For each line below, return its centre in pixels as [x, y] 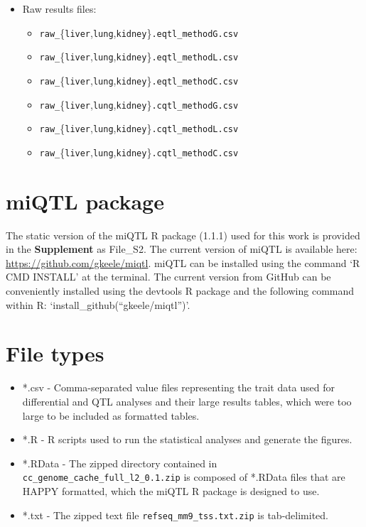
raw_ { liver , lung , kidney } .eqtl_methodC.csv [139, 80]
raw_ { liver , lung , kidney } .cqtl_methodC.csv [139, 152]
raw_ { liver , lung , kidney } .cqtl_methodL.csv [139, 128]
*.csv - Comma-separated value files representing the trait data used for [179, 387]
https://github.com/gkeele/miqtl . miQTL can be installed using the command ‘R [183, 262]
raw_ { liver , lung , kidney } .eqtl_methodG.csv [139, 32]
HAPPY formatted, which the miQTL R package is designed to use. [171, 490]
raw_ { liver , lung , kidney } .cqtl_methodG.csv [139, 104]
